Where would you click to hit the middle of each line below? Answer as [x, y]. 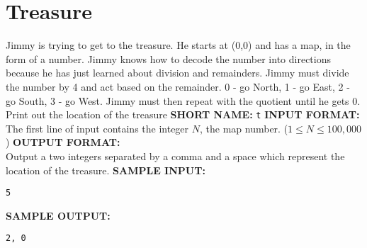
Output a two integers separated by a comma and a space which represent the [175, 156]
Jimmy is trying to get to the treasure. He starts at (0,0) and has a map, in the [178, 45]
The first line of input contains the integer [97, 128]
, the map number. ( [244, 128]
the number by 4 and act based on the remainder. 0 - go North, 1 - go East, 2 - [178, 86]
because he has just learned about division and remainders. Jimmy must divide [177, 73]
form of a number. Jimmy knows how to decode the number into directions [168, 58]
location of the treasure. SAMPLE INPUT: [106, 170]
